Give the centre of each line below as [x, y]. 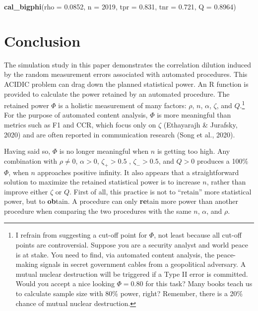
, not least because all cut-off [198, 235]
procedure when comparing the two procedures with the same [98, 211]
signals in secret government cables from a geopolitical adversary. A [143, 264]
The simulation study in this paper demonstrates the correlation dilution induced [128, 64]
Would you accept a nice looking [65, 283]
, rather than [226, 182]
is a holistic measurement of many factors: [122, 105]
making [27, 264]
